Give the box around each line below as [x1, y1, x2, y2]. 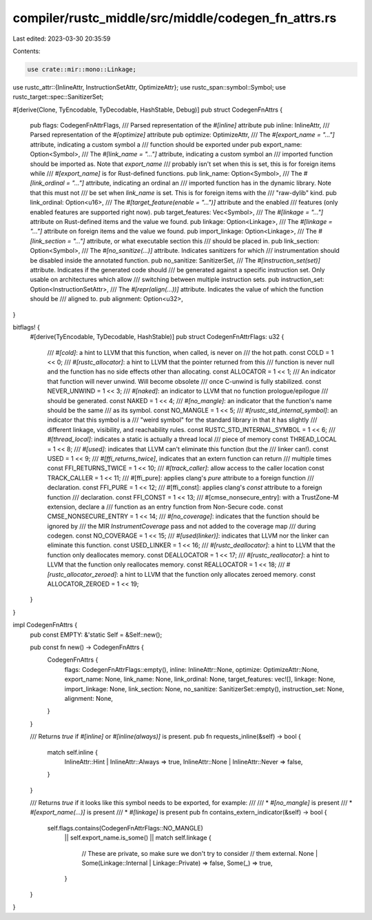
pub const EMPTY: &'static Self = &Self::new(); [30, 631, 163, 639]
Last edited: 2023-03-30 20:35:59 [12, 34, 111, 43]
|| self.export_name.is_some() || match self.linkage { [64, 834, 211, 842]
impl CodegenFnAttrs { [12, 621, 78, 629]
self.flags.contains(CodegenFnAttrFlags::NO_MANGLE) [47, 824, 203, 832]
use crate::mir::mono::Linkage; [27, 65, 137, 73]
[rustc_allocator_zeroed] [47, 570, 117, 578]
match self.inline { [47, 748, 98, 756]
